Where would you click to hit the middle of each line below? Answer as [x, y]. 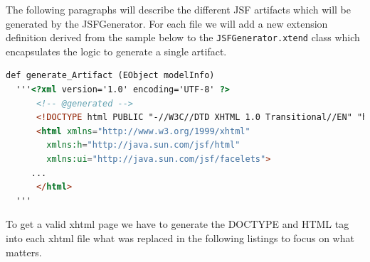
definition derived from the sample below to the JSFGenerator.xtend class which [183, 37]
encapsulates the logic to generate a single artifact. [116, 51]
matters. [24, 252]
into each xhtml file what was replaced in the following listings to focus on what [180, 238]
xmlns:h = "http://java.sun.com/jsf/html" [143, 145]
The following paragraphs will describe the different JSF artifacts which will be [178, 9]
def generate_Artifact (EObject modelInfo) [110, 76]
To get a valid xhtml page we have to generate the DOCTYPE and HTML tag [178, 224]
